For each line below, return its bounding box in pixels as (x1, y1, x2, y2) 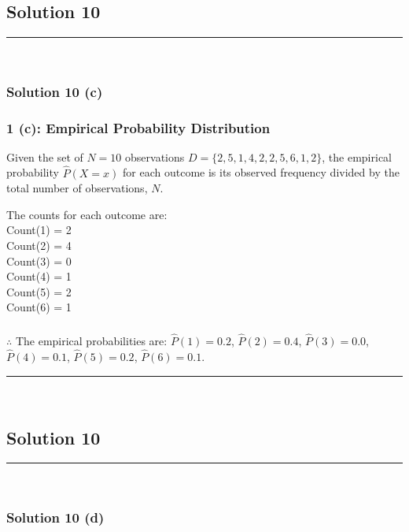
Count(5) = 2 (6, 283, 72, 299)
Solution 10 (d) (6, 507, 105, 526)
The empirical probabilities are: (15, 333, 168, 349)
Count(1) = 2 (6, 221, 72, 238)
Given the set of (6, 148, 83, 165)
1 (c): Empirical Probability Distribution (6, 117, 271, 137)
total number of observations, (6, 180, 148, 196)
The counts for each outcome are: (6, 206, 168, 222)
